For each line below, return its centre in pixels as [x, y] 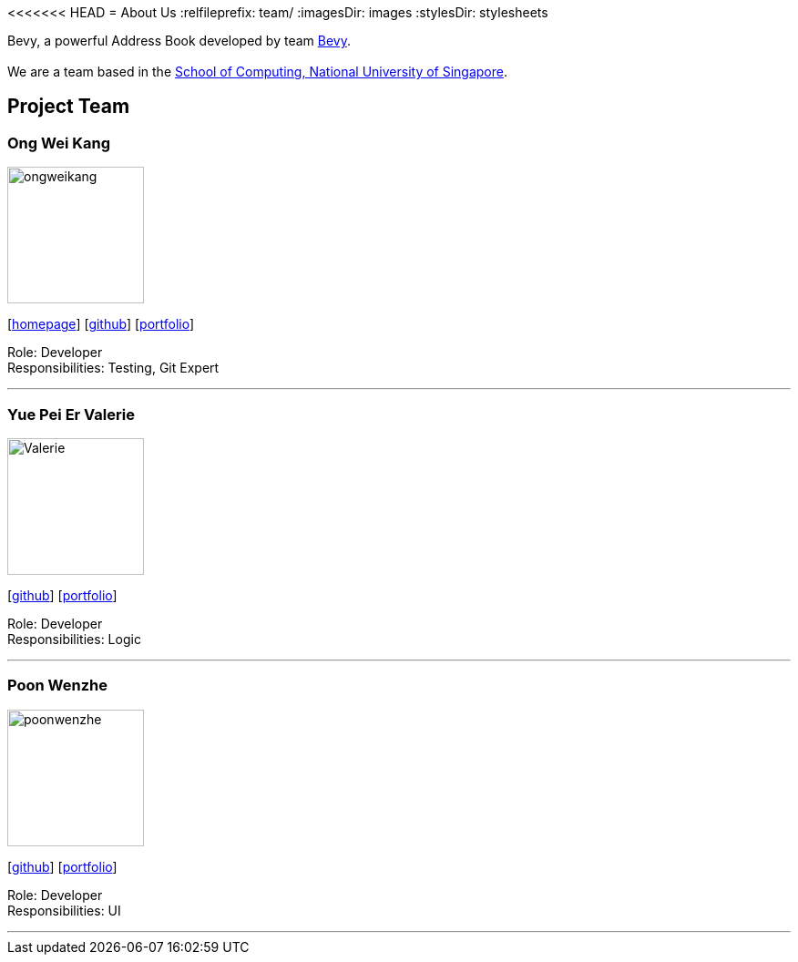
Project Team [69, 107]
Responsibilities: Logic [74, 639]
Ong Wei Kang [59, 143]
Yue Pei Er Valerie [71, 414]
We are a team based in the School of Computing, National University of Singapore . [258, 72]
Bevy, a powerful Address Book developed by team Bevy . [179, 41]
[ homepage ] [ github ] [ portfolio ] [101, 324]
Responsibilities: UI [64, 910]
